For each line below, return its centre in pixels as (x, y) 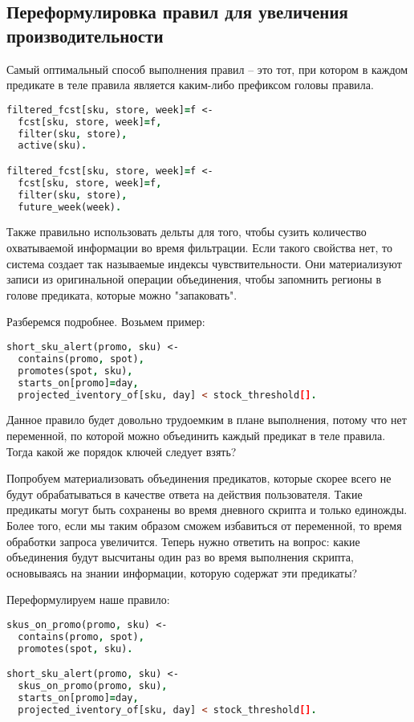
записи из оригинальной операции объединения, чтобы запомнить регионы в (194, 279)
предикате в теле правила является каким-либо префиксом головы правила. (190, 85)
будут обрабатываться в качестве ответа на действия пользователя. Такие (185, 494)
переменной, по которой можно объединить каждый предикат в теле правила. (196, 435)
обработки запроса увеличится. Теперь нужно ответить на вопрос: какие (183, 541)
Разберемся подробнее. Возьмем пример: (106, 322)
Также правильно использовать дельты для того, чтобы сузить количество (187, 232)
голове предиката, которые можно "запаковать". (122, 294)
